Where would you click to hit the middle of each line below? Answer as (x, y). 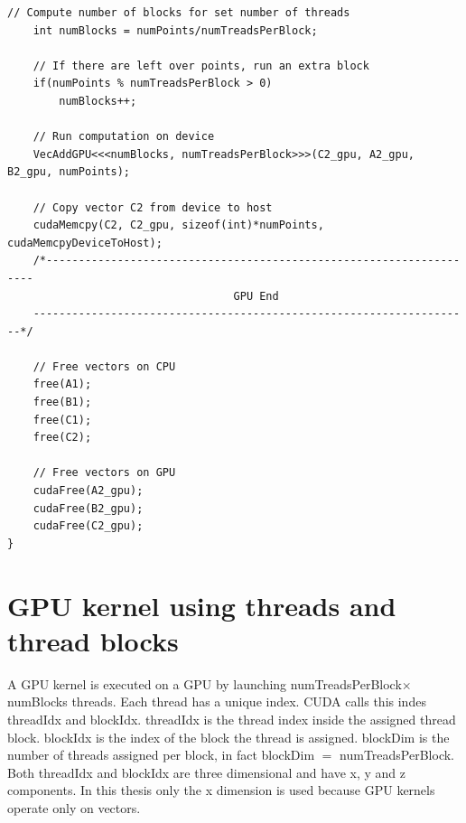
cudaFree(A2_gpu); (88, 491)
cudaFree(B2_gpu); (88, 508)
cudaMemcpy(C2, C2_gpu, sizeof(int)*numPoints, (178, 225)
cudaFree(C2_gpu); (88, 526)
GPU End (256, 296)
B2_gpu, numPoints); (69, 172)
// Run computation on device (124, 137)
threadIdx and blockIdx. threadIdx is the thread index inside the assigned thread (232, 719)
